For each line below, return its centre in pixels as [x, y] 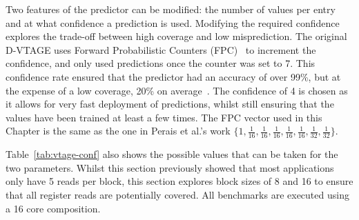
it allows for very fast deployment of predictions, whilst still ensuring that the [170, 104]
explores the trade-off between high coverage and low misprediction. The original [176, 36]
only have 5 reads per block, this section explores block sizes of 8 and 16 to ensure [179, 181]
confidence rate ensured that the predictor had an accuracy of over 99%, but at [173, 76]
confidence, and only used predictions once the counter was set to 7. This [161, 63]
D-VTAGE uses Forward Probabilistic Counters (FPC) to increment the [161, 49]
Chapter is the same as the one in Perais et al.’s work [118, 131]
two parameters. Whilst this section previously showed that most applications [170, 167]
